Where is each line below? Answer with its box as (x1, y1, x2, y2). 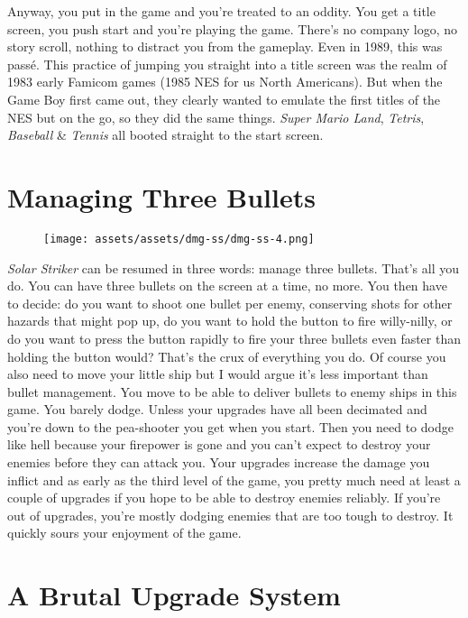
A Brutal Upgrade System (7, 576, 341, 613)
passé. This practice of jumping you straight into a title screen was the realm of (7, 54, 447, 73)
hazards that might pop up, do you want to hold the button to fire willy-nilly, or (7, 311, 453, 330)
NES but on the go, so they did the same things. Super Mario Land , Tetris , (7, 107, 425, 126)
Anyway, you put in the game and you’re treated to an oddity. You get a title (7, 2, 436, 20)
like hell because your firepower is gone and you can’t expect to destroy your (7, 435, 431, 454)
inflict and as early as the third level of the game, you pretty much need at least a (7, 470, 461, 489)
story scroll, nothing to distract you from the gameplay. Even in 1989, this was (7, 37, 443, 56)
